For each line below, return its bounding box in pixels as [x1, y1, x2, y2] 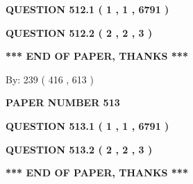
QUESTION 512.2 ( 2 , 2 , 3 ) [6, 25, 153, 40]
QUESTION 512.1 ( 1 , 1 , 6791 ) [6, 2, 169, 16]
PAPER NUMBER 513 [6, 95, 120, 110]
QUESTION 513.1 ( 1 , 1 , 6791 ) [6, 118, 169, 133]
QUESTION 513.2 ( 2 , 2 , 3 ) [6, 142, 153, 156]
